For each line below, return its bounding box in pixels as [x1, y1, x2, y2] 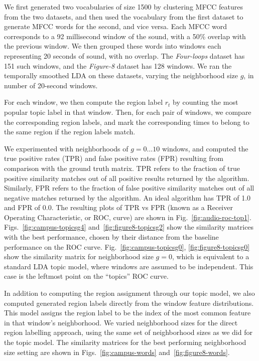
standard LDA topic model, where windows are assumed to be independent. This [4, 261, 253, 271]
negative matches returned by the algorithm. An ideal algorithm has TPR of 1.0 [4, 192, 251, 203]
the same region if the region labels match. [4, 126, 136, 137]
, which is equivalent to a [172, 251, 249, 262]
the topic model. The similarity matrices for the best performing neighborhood [4, 337, 246, 347]
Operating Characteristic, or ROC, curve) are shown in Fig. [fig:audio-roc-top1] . [4, 212, 251, 222]
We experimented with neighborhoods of [4, 143, 128, 153]
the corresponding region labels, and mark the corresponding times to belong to [4, 116, 249, 127]
